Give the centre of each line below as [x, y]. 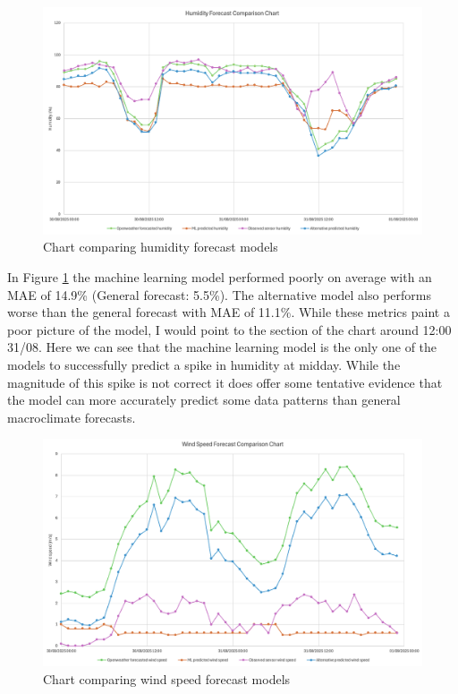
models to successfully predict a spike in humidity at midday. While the [204, 364]
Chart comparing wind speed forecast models [167, 678]
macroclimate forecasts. [72, 417]
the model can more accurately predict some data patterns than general [204, 400]
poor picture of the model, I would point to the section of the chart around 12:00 [229, 329]
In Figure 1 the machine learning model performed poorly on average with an [220, 277]
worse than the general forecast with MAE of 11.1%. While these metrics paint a [229, 312]
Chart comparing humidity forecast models [161, 247]
